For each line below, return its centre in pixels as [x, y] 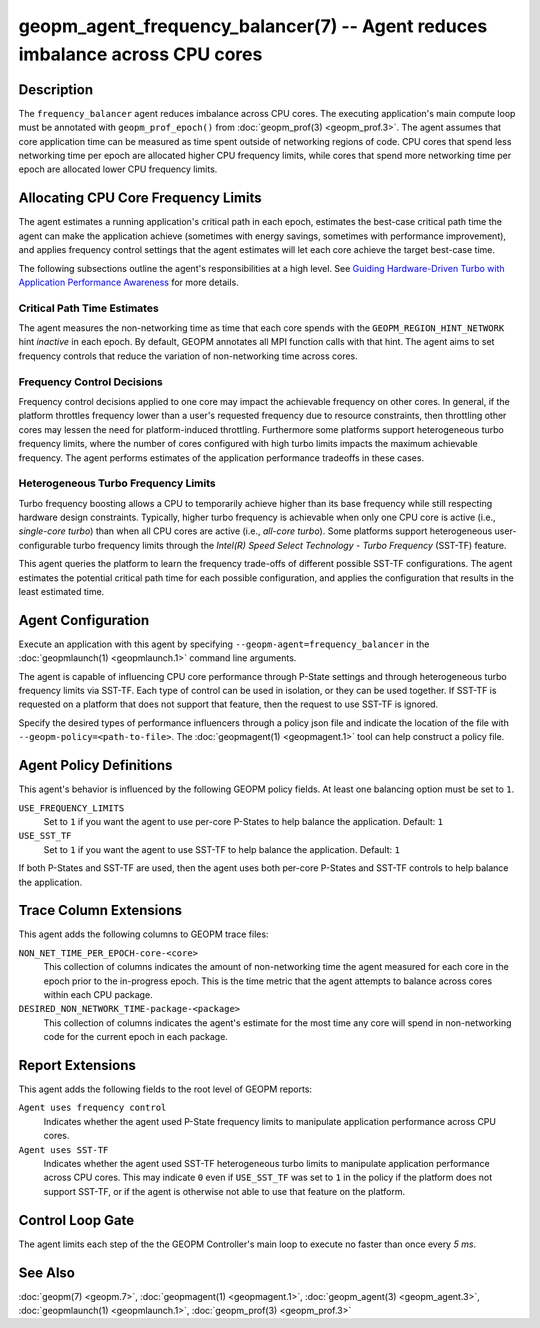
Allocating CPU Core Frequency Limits [140, 198]
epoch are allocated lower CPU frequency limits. [118, 169]
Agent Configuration [84, 620]
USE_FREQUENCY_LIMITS [71, 808]
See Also [46, 1272]
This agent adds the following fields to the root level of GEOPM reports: [165, 1089]
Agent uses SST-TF [63, 1149]
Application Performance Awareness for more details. [128, 282]
